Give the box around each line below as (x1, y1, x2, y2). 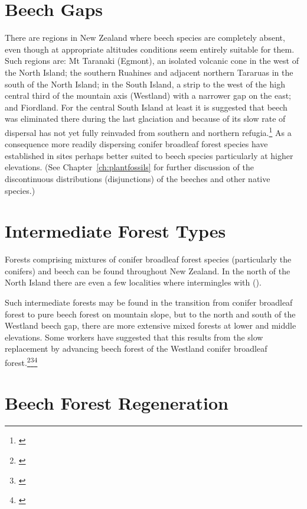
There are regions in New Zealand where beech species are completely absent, (5, 31, 285, 44)
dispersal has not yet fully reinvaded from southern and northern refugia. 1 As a (5, 124, 292, 138)
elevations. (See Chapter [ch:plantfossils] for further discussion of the (5, 161, 254, 173)
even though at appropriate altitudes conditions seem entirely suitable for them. (5, 43, 295, 55)
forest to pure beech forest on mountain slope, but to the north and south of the (5, 307, 296, 320)
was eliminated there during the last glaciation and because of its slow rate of (5, 112, 286, 125)
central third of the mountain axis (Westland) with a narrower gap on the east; (5, 89, 292, 102)
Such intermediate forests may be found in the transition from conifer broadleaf (5, 296, 293, 308)
